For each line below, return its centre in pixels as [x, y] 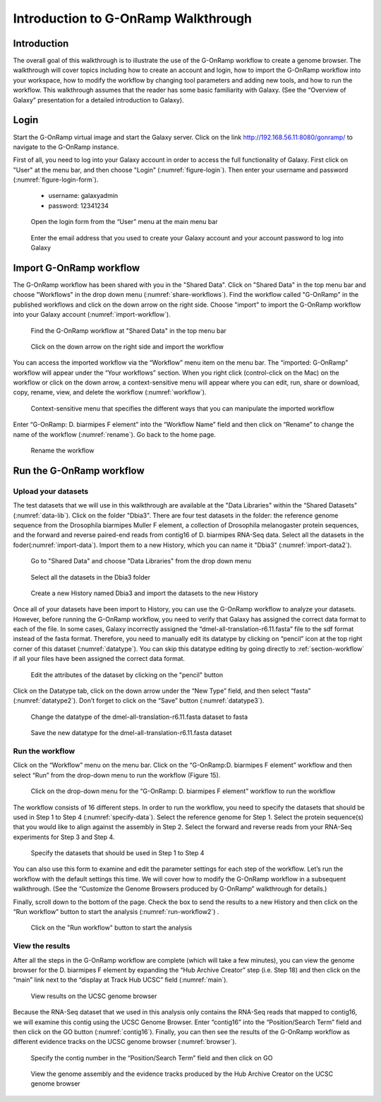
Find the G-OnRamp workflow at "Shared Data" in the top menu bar [129, 330]
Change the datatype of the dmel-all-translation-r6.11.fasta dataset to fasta [139, 717]
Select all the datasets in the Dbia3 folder [91, 577]
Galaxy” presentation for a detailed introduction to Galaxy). [98, 100]
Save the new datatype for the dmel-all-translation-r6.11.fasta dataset [131, 733]
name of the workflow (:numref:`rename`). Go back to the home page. [115, 434]
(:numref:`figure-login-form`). [56, 180]
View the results [42, 946]
